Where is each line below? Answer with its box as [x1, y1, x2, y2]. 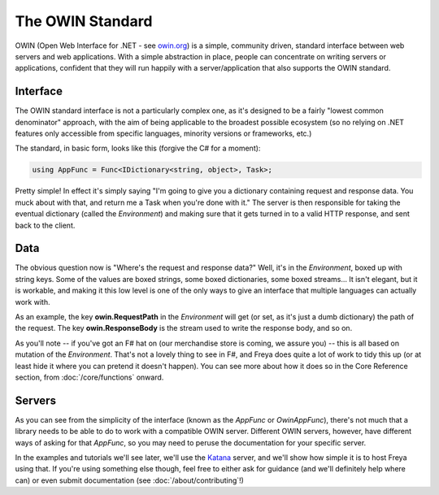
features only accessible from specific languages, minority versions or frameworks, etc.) [15, 128, 312, 138]
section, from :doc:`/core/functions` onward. [15, 372, 164, 382]
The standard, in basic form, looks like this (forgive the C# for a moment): [15, 143, 261, 154]
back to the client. [15, 220, 76, 230]
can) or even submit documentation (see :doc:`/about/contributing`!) [15, 475, 244, 485]
